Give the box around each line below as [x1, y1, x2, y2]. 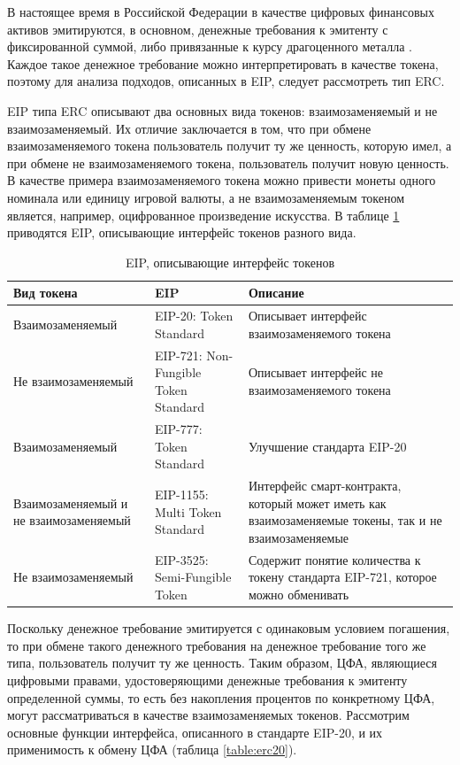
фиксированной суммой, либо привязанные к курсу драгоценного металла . [7, 37, 412, 56]
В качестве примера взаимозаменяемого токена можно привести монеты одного [7, 171, 436, 189]
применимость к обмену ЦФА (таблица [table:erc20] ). [7, 740, 297, 759]
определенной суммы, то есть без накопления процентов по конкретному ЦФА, [7, 688, 435, 707]
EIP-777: [154, 420, 203, 438]
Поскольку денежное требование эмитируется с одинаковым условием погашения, [7, 619, 450, 637]
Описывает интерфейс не [248, 363, 383, 382]
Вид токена [13, 283, 78, 302]
